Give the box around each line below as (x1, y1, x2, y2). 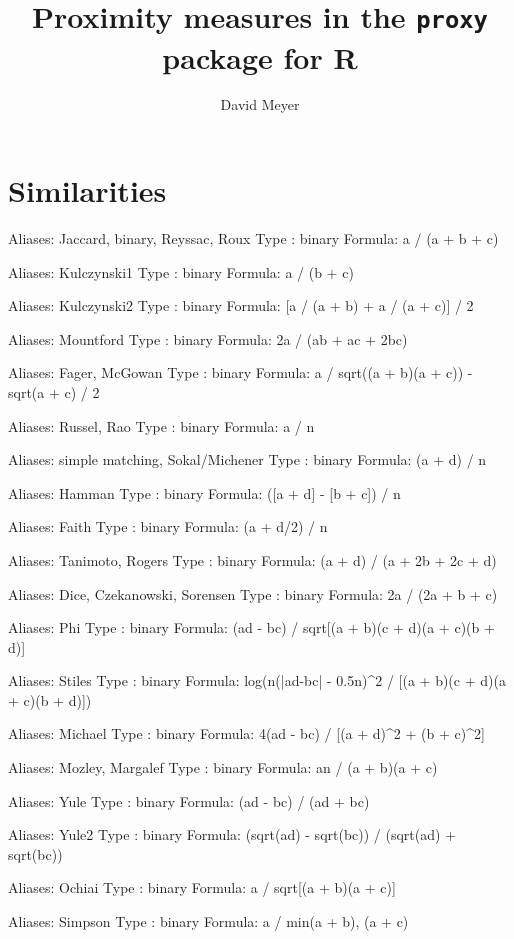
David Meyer (220, 94, 300, 115)
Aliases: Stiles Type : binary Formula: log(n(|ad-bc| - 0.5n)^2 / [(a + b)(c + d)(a (8, 670, 506, 691)
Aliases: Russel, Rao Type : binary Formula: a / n (8, 415, 315, 436)
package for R (162, 36, 358, 77)
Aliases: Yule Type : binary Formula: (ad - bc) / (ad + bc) (8, 790, 370, 811)
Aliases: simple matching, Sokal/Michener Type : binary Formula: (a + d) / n (8, 449, 487, 470)
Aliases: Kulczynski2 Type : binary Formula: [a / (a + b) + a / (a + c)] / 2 (8, 295, 474, 316)
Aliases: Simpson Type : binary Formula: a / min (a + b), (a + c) (8, 911, 409, 932)
